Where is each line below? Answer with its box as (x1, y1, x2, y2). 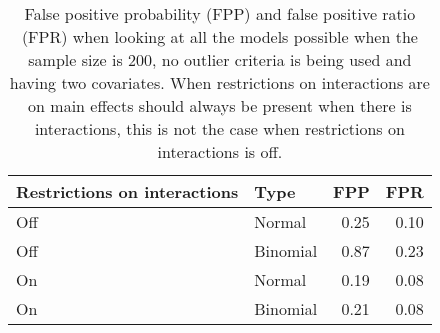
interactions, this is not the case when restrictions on (34, 117, 405, 140)
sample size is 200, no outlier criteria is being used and (28, 48, 412, 71)
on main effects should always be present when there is (28, 94, 412, 117)
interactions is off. (157, 140, 283, 163)
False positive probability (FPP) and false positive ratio (24, 2, 416, 25)
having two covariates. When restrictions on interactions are (9, 71, 430, 94)
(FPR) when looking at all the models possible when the (21, 25, 418, 48)
